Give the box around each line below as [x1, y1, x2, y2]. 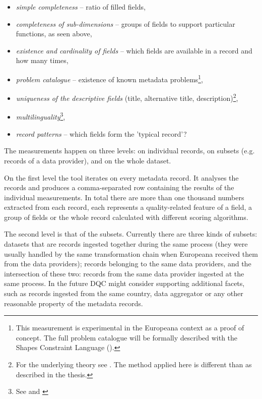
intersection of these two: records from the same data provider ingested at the [4, 268, 244, 278]
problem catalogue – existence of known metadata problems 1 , [16, 72, 203, 84]
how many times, [16, 55, 69, 66]
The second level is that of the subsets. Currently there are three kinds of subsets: [4, 229, 257, 239]
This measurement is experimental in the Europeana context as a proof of [16, 322, 244, 333]
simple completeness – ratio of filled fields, [16, 2, 146, 12]
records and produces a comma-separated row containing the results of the [4, 182, 234, 193]
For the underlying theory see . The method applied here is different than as [16, 359, 252, 369]
